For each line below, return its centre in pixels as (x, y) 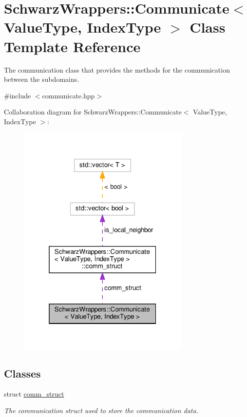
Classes (22, 373)
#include (18, 95)
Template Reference (72, 46)
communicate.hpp (68, 95)
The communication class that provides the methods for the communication (117, 69)
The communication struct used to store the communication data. (101, 410)
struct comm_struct (34, 394)
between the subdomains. (42, 79)
